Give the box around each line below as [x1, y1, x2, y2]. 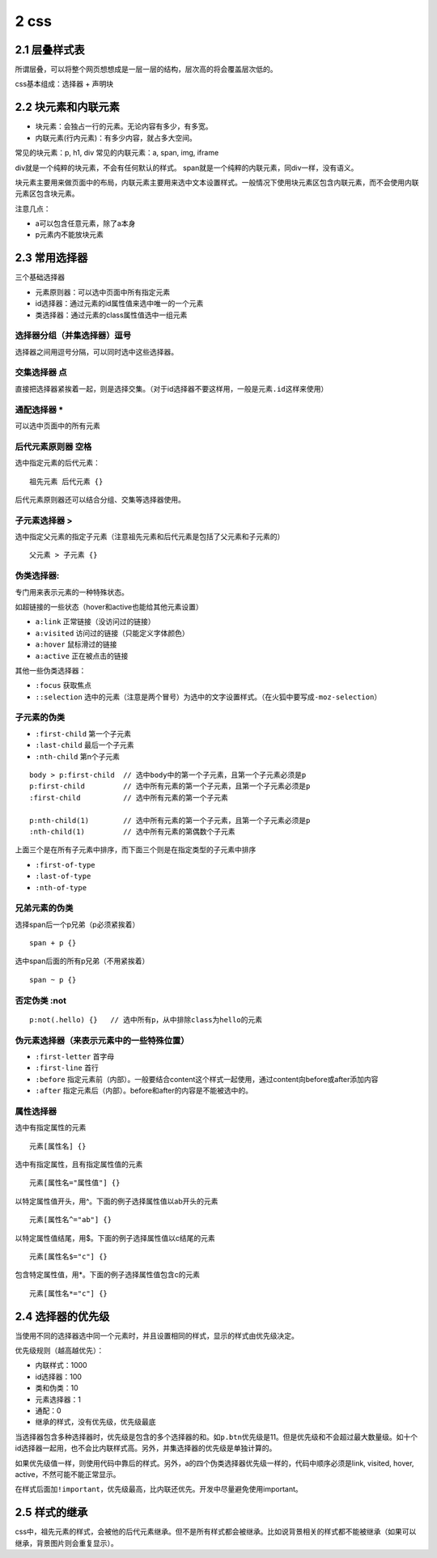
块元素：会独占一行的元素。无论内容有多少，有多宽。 [35, 121, 213, 131]
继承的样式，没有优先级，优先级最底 [35, 1417, 156, 1427]
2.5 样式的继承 [15, 1505, 88, 1519]
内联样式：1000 [35, 1361, 88, 1370]
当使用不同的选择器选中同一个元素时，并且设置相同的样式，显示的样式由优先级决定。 [15, 1331, 299, 1340]
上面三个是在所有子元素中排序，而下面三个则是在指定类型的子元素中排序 [15, 845, 257, 855]
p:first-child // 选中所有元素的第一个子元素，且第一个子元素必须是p [29, 782, 311, 791]
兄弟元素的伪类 [15, 902, 74, 914]
